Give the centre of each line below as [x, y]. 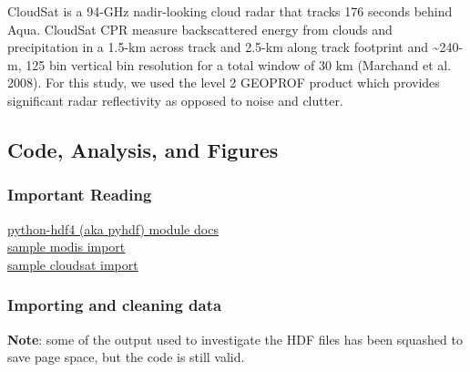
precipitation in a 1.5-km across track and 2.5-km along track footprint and [218, 47]
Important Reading [80, 195]
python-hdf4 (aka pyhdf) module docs [113, 228]
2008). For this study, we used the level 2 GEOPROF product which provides [224, 83]
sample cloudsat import [73, 264]
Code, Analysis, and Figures [143, 149]
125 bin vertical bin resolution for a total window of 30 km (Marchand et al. [239, 64]
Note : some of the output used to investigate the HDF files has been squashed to [235, 339]
